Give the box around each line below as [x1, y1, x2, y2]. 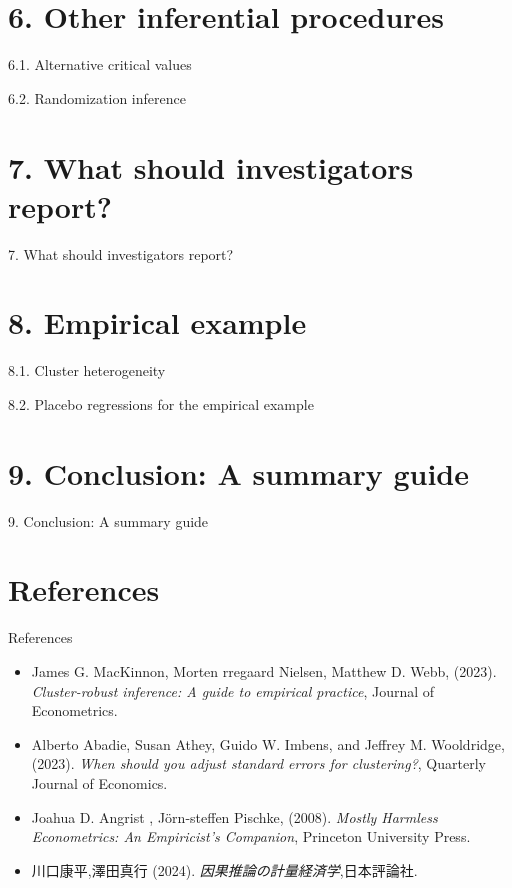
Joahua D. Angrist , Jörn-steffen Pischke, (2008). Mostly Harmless [31, 806, 438, 827]
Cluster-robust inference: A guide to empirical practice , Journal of [31, 680, 435, 701]
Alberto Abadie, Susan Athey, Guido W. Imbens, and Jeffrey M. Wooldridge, [31, 733, 505, 754]
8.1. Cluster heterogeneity [8, 360, 166, 381]
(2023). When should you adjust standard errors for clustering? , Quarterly [31, 753, 486, 774]
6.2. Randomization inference [8, 87, 186, 108]
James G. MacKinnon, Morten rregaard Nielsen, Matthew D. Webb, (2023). [31, 660, 497, 681]
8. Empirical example [8, 302, 307, 343]
